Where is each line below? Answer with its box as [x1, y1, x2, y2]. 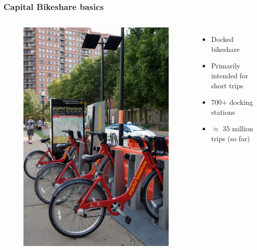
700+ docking [211, 97, 253, 107]
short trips [211, 80, 244, 90]
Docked [211, 34, 234, 44]
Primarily [211, 60, 241, 71]
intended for [211, 70, 249, 80]
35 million [223, 123, 254, 134]
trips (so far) [211, 133, 250, 143]
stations [211, 106, 235, 117]
